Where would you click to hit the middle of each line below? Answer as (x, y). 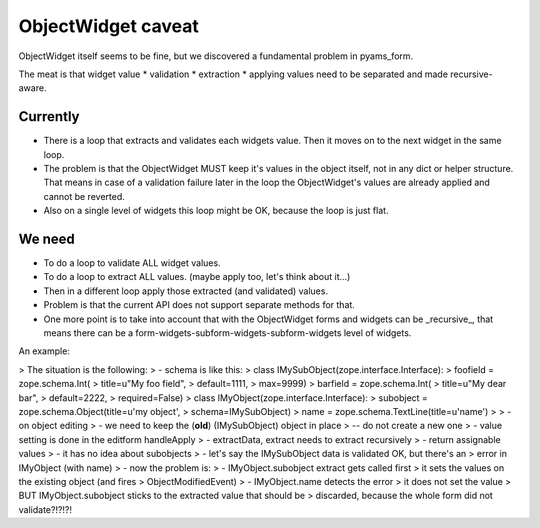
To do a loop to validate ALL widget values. (132, 263)
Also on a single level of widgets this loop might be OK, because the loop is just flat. (216, 211)
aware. (32, 88)
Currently (49, 116)
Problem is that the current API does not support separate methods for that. (199, 305)
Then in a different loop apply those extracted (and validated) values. (186, 291)
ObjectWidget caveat (108, 26)
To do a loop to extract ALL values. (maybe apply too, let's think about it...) (197, 277)
